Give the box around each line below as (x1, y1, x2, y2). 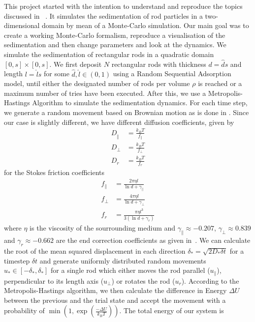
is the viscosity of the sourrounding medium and (30, 223, 176, 233)
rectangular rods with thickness (111, 59, 206, 69)
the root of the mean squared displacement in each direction (4, 246, 186, 256)
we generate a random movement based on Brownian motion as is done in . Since (4, 107, 249, 117)
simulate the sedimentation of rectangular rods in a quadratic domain (4, 49, 214, 59)
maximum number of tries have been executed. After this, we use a (4, 88, 206, 98)
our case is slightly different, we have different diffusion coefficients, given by (4, 117, 234, 127)
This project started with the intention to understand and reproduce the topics (4, 1, 243, 11)
